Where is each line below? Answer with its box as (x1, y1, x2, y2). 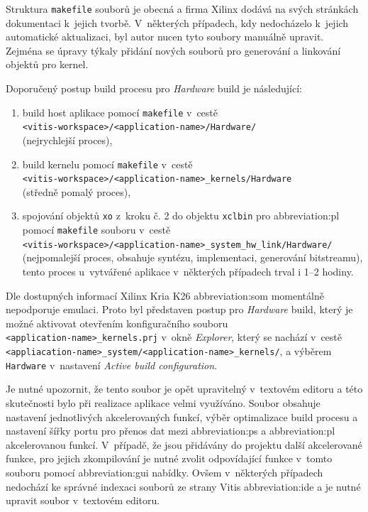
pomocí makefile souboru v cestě (22, 222, 171, 237)
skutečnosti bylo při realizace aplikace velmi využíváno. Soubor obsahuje (6, 395, 320, 410)
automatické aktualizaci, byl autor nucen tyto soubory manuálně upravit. (6, 29, 324, 44)
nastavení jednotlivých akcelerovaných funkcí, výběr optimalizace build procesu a (6, 409, 358, 424)
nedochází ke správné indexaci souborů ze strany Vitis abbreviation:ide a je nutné (6, 479, 361, 494)
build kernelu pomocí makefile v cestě (22, 156, 193, 171)
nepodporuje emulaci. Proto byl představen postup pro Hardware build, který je (6, 302, 353, 317)
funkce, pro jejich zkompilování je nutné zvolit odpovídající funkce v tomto (6, 451, 333, 466)
